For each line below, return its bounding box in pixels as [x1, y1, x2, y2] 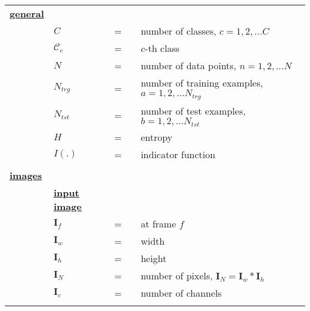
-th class [145, 41, 180, 55]
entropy [141, 130, 173, 144]
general [10, 7, 44, 20]
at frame [141, 216, 176, 230]
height [141, 251, 167, 265]
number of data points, [141, 58, 237, 72]
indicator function [141, 147, 216, 161]
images [10, 168, 42, 182]
